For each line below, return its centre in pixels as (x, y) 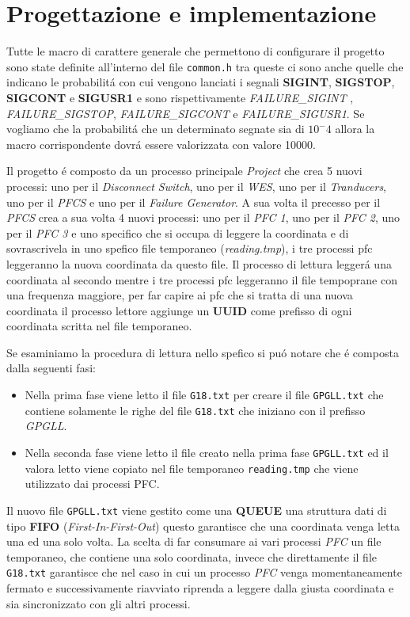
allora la (355, 129)
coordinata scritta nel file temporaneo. (99, 326)
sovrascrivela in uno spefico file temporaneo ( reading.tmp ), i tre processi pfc (190, 248)
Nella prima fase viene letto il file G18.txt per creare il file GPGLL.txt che (204, 395)
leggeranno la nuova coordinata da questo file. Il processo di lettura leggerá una (199, 263)
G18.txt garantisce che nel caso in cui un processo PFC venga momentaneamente (204, 572)
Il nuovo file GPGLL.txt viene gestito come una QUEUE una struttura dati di (197, 510)
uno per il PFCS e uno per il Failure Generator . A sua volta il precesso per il (194, 202)
